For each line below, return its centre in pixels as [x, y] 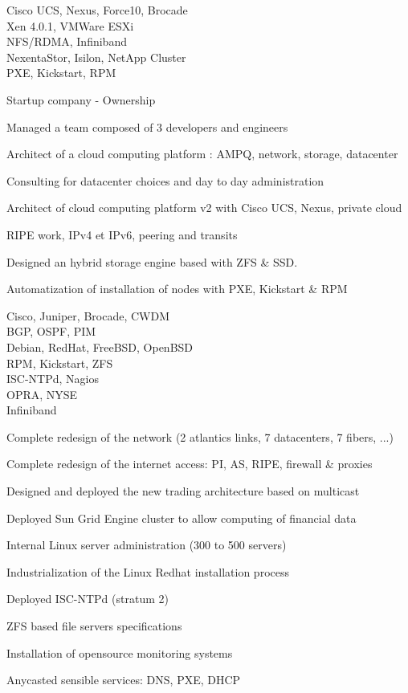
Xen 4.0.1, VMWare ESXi [70, 25]
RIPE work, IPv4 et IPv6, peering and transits [122, 234]
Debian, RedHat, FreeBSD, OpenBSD [100, 346]
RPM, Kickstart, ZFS [60, 363]
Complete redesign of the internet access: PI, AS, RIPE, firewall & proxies [190, 464]
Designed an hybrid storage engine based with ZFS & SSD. [152, 261]
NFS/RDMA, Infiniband [67, 41]
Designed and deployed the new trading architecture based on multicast [183, 491]
